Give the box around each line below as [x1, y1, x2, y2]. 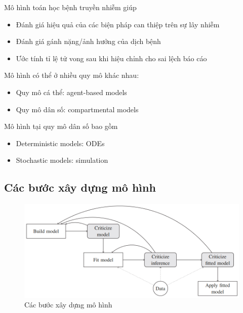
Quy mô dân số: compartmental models [16, 104, 139, 114]
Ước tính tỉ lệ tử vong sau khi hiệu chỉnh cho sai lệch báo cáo [16, 53, 207, 63]
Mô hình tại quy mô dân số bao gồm [4, 121, 118, 131]
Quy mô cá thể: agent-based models [16, 86, 127, 97]
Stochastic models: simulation [16, 155, 108, 165]
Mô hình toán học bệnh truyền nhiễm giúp [4, 2, 137, 12]
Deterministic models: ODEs [16, 138, 105, 148]
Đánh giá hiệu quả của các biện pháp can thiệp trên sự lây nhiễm [16, 19, 220, 29]
